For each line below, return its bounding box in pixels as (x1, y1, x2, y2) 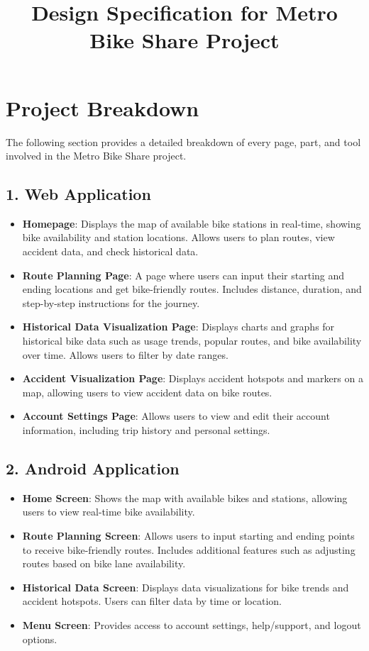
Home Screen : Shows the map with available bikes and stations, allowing (22, 490, 348, 505)
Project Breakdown (6, 93, 199, 122)
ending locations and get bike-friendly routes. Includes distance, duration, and (22, 282, 362, 296)
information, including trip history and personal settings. (22, 423, 270, 438)
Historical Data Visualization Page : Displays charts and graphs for (22, 319, 335, 334)
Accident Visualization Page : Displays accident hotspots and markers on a (22, 371, 363, 386)
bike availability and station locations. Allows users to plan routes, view (22, 230, 335, 245)
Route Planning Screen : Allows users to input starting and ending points (22, 528, 355, 542)
